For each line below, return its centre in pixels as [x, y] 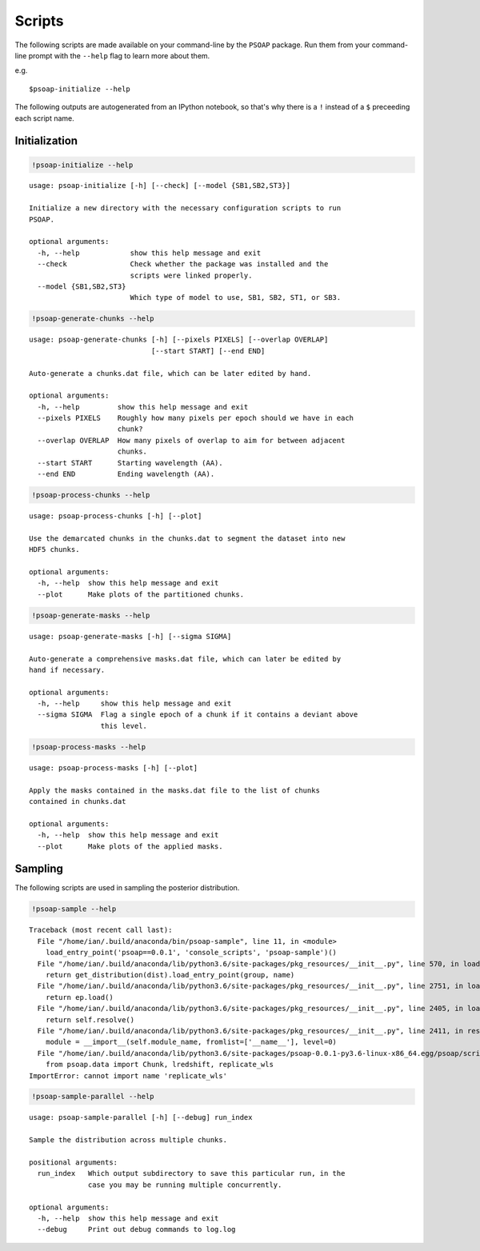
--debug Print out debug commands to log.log [136, 1229]
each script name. [45, 118]
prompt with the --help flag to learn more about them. [119, 55]
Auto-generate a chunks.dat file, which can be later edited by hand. [170, 373]
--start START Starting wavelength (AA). [130, 463]
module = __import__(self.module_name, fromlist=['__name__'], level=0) [191, 1042]
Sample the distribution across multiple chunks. [128, 1140]
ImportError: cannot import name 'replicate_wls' [128, 1075]
